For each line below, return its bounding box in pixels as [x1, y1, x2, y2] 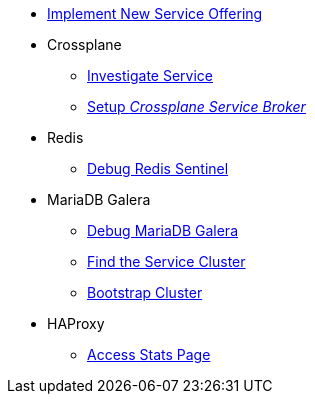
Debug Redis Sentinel [87, 160, 229, 177]
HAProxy [47, 315, 105, 332]
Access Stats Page [87, 346, 211, 363]
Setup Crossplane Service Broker [87, 98, 306, 115]
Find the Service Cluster [87, 253, 246, 270]
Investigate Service [87, 67, 213, 84]
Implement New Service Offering [47, 5, 263, 22]
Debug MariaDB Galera [87, 222, 238, 239]
